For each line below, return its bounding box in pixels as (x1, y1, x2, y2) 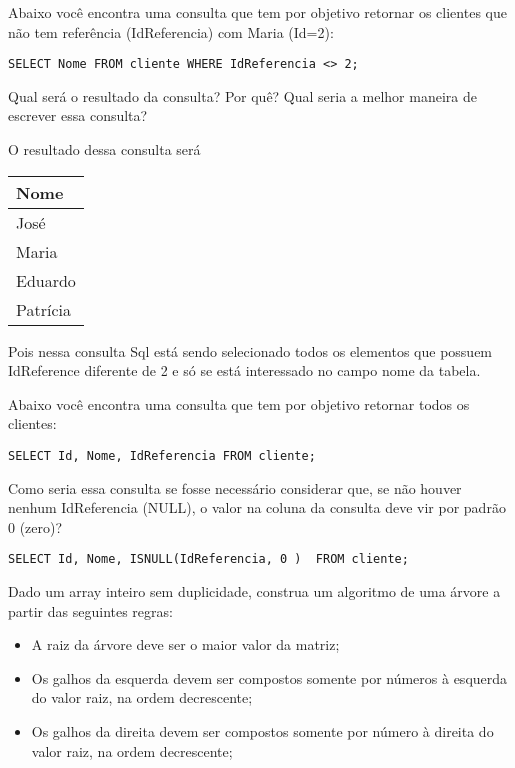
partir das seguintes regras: (8, 600, 173, 621)
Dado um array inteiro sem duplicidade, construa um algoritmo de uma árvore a (8, 581, 501, 602)
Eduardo (16, 268, 76, 292)
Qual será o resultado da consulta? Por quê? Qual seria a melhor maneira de (8, 85, 477, 106)
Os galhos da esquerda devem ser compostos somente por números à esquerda (31, 667, 508, 688)
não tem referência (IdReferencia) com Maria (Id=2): (8, 21, 334, 42)
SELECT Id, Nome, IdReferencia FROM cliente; (8, 449, 316, 463)
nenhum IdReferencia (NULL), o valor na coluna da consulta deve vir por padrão (8, 497, 506, 518)
